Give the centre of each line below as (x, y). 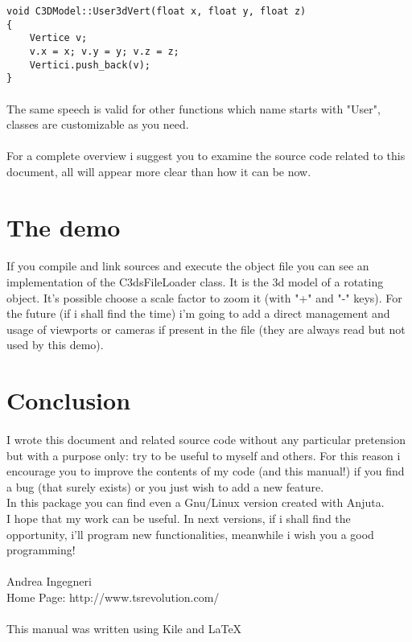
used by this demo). (55, 345)
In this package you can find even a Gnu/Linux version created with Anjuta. (196, 502)
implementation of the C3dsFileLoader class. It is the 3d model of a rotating (195, 282)
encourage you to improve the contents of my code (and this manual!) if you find (206, 471)
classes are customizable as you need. (98, 124)
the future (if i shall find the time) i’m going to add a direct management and (198, 313)
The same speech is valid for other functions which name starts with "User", (194, 108)
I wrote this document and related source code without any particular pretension (206, 439)
